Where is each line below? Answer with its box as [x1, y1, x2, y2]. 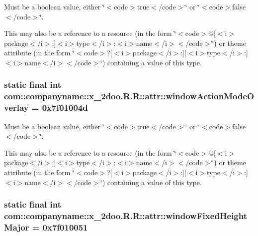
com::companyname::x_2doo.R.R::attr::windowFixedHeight [4, 210, 247, 222]
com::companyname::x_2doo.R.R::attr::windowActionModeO [4, 90, 255, 102]
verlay [4, 101, 29, 114]
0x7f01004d [42, 101, 88, 114]
